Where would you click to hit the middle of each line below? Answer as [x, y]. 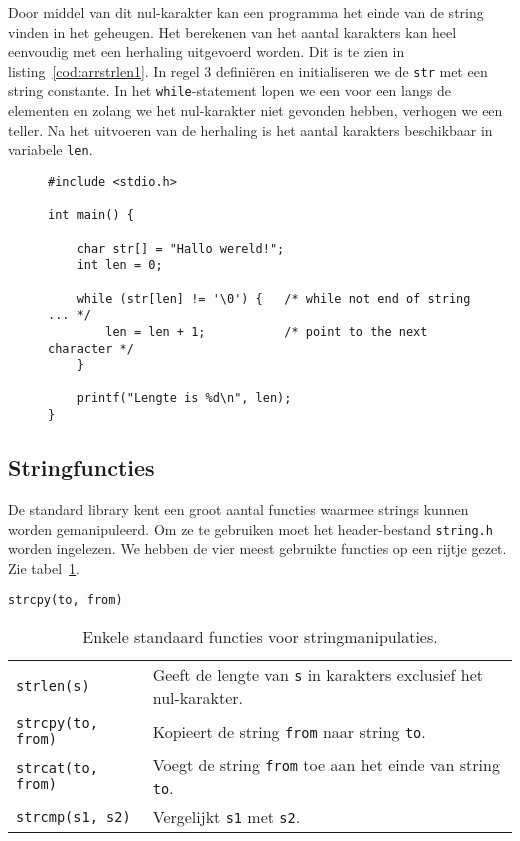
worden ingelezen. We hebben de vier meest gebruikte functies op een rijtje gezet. [257, 548]
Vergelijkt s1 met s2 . [226, 817]
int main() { [91, 215]
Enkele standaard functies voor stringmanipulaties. [260, 637]
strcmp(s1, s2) [73, 816]
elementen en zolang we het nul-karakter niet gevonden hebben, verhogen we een [255, 110]
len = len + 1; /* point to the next [266, 331]
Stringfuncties [81, 467]
